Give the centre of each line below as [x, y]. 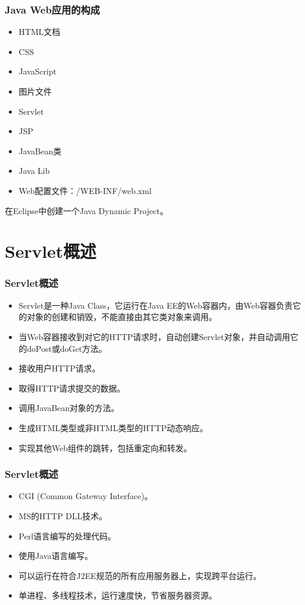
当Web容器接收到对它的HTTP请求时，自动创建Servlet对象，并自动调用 [154, 336]
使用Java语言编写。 [56, 556]
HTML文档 [39, 32]
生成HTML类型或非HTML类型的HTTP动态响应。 [113, 427]
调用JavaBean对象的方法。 [69, 408]
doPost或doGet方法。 [67, 348]
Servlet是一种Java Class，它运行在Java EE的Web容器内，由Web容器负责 [155, 305]
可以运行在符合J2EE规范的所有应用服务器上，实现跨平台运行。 [140, 575]
